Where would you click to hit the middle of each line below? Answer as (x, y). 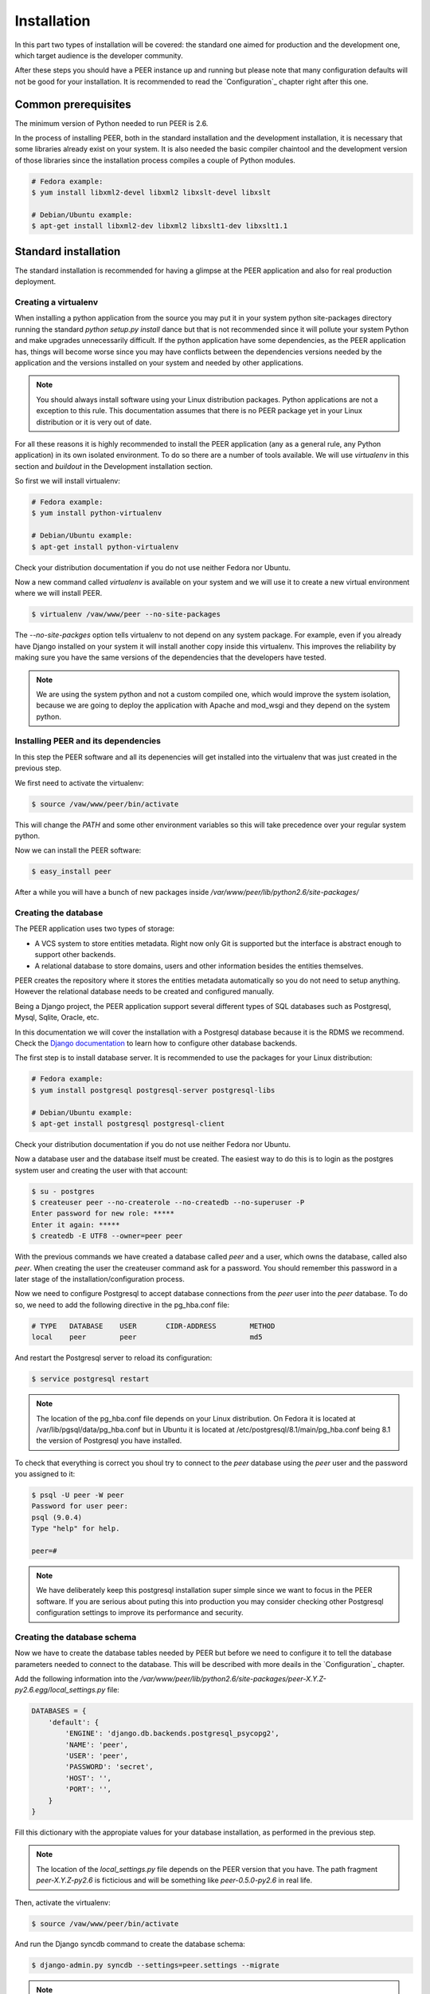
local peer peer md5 (147, 1337)
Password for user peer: (80, 1506)
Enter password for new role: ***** (103, 1214)
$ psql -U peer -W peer (78, 1495)
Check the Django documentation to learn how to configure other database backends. (156, 1043)
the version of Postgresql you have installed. (109, 1440)
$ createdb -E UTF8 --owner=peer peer (107, 1236)
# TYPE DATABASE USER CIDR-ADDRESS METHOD (153, 1326)
